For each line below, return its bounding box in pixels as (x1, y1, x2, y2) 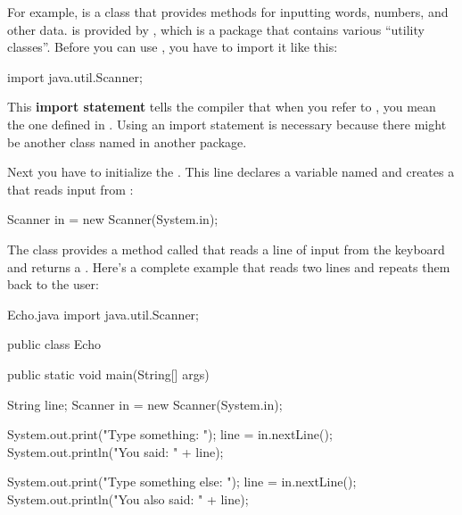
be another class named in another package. (7, 132, 247, 151)
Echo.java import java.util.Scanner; (7, 304, 199, 323)
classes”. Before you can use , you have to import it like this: (7, 37, 338, 56)
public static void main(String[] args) (7, 364, 210, 383)
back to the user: (7, 275, 99, 294)
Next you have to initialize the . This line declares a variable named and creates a (7, 162, 455, 181)
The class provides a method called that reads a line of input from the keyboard (7, 239, 445, 258)
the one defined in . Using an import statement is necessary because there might (7, 114, 447, 133)
